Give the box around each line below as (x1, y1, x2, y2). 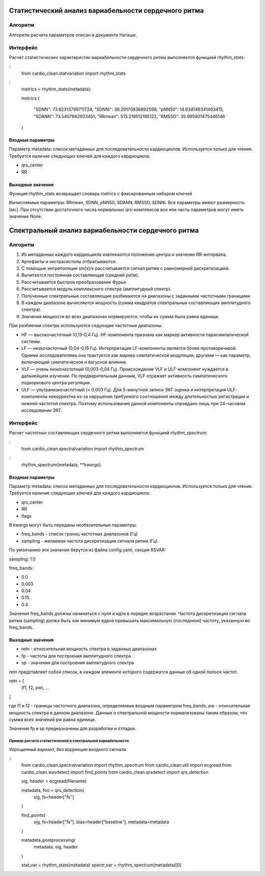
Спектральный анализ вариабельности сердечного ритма (9, 226, 199, 235)
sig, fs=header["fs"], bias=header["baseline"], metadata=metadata (33, 819, 169, 825)
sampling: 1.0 (9, 556, 36, 562)
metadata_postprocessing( (21, 837, 76, 843)
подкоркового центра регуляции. (21, 380, 91, 386)
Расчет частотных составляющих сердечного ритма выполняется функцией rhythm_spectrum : (9, 430, 208, 436)
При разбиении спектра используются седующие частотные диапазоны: (9, 323, 163, 329)
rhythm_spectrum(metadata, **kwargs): (21, 461, 102, 467)
